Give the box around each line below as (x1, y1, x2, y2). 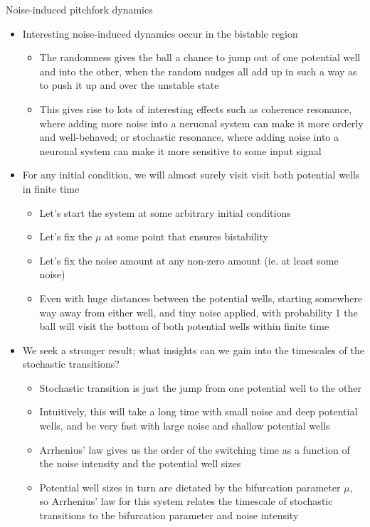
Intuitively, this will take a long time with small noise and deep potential (39, 404, 358, 419)
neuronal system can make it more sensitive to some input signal (39, 143, 322, 158)
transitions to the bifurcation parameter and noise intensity (39, 508, 299, 523)
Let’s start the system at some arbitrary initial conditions (39, 205, 291, 220)
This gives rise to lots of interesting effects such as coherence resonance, (39, 101, 352, 116)
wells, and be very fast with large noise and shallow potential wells (39, 418, 330, 433)
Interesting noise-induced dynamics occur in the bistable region (22, 26, 298, 41)
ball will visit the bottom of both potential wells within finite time (39, 319, 329, 334)
